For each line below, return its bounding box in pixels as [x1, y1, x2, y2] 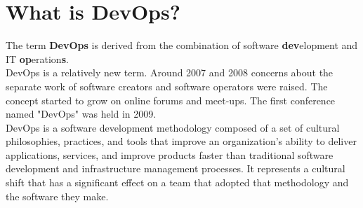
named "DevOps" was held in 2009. [6, 106, 157, 121]
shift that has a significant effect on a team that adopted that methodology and [6, 175, 349, 190]
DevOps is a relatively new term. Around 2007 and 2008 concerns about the [6, 65, 334, 80]
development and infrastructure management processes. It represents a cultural [6, 161, 345, 176]
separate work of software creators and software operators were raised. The [6, 78, 328, 93]
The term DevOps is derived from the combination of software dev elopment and [6, 38, 358, 53]
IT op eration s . [6, 51, 69, 66]
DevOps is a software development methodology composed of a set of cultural [6, 120, 340, 134]
